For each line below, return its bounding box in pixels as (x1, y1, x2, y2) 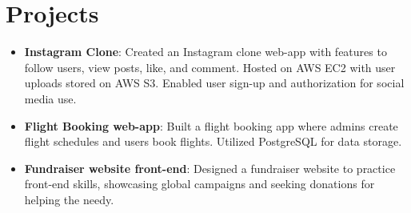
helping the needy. (24, 191, 114, 207)
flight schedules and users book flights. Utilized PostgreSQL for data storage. (24, 133, 402, 150)
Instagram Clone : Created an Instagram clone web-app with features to (24, 43, 387, 60)
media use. (24, 90, 77, 106)
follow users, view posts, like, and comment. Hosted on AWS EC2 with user (24, 58, 396, 75)
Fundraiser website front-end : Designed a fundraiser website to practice (24, 159, 396, 176)
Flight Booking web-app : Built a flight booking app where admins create (24, 117, 398, 134)
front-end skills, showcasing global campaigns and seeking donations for (24, 175, 375, 192)
